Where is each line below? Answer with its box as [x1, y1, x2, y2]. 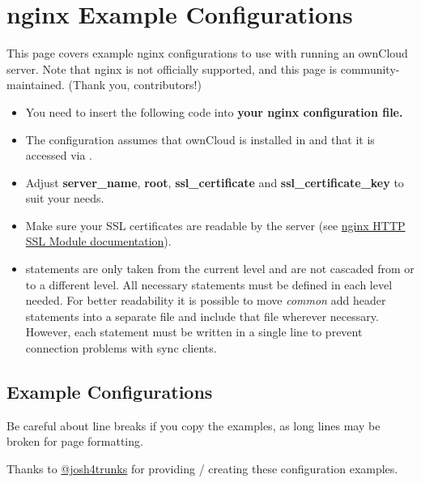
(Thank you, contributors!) [68, 76, 202, 93]
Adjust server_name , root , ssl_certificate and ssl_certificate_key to [25, 173, 404, 190]
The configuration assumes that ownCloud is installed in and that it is [25, 130, 375, 147]
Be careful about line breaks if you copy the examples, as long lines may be [6, 417, 381, 434]
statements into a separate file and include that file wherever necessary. [25, 307, 379, 324]
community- [340, 60, 400, 77]
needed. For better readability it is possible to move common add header [25, 292, 386, 309]
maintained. [6, 76, 65, 93]
